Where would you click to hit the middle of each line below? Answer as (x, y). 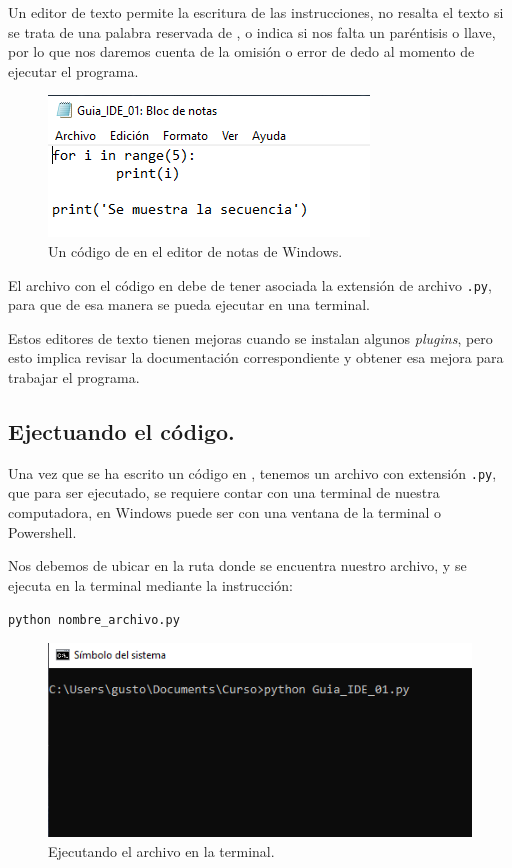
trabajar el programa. (74, 377)
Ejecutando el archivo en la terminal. (161, 850)
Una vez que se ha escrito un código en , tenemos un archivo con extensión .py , (252, 472)
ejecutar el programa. (73, 70)
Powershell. (42, 531)
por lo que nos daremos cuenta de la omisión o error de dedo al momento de (241, 51)
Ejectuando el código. (121, 430)
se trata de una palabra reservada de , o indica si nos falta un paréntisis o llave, (252, 31)
